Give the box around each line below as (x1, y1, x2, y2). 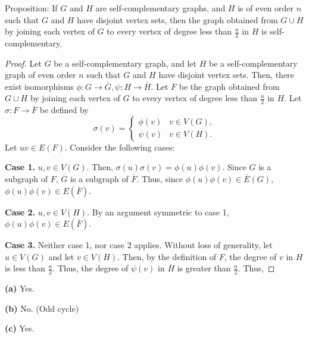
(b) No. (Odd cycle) (5, 302, 79, 314)
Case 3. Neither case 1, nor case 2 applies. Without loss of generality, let (5, 239, 273, 251)
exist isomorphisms (5, 80, 74, 92)
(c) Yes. (5, 322, 35, 334)
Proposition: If (5, 2, 58, 14)
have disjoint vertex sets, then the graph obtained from (77, 13, 278, 26)
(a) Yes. (5, 282, 35, 295)
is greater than (177, 262, 231, 274)
